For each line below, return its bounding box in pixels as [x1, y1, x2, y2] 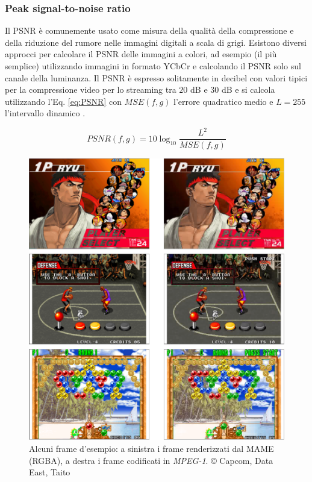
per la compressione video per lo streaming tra [5, 83, 176, 96]
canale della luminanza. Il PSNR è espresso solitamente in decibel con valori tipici [5, 71, 308, 84]
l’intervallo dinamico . [5, 107, 86, 119]
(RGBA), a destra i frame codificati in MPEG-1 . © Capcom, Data [29, 454, 273, 466]
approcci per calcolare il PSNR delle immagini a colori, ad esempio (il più [5, 48, 277, 60]
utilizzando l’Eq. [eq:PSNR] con [5, 95, 122, 107]
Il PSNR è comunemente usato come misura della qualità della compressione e [5, 24, 294, 37]
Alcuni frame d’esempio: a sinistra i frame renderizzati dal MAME [29, 442, 274, 454]
